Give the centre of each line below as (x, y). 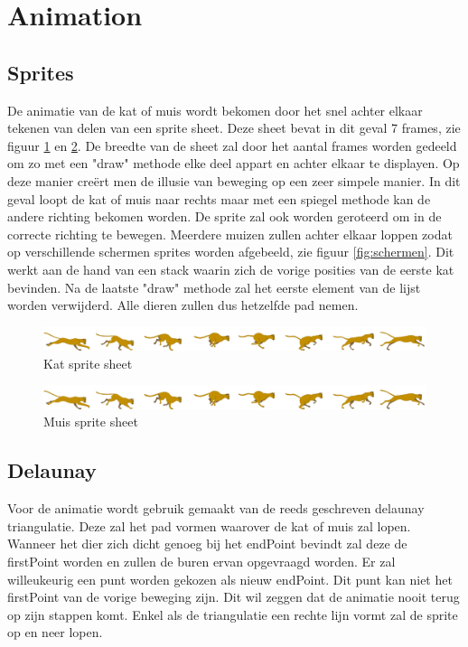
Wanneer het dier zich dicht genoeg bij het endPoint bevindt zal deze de (207, 544)
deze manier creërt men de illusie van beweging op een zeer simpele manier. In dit (234, 180)
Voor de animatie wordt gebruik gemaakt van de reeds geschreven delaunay (216, 508)
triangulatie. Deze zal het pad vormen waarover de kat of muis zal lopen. (209, 525)
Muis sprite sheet (91, 422)
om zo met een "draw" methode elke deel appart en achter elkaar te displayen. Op (234, 163)
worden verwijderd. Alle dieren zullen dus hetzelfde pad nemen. (183, 305)
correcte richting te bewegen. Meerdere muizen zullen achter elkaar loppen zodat (230, 234)
